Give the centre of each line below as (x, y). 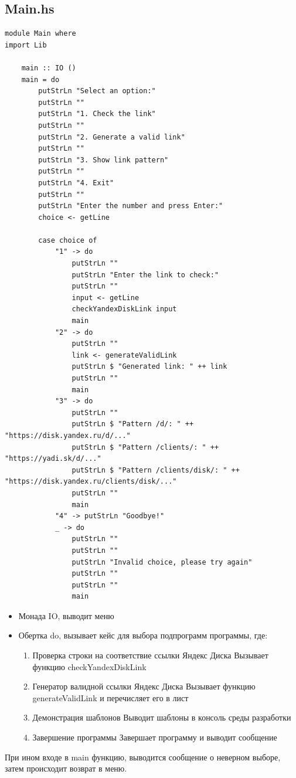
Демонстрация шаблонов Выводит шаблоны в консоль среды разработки (162, 717)
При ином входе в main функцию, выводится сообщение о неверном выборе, (143, 757)
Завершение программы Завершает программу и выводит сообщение (155, 737)
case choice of (68, 240)
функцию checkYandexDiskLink (89, 666)
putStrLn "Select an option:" (97, 91)
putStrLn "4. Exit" (76, 183)
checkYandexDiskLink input (124, 309)
